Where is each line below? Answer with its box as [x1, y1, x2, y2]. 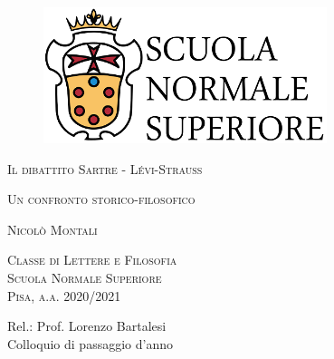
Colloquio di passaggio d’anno [7, 334, 173, 353]
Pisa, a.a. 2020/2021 [7, 286, 121, 305]
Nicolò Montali [7, 219, 98, 238]
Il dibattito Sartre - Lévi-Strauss [7, 159, 203, 178]
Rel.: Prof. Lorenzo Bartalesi [7, 316, 167, 335]
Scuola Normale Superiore [7, 267, 162, 286]
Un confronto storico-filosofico [7, 189, 196, 209]
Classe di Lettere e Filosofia [7, 250, 177, 269]
